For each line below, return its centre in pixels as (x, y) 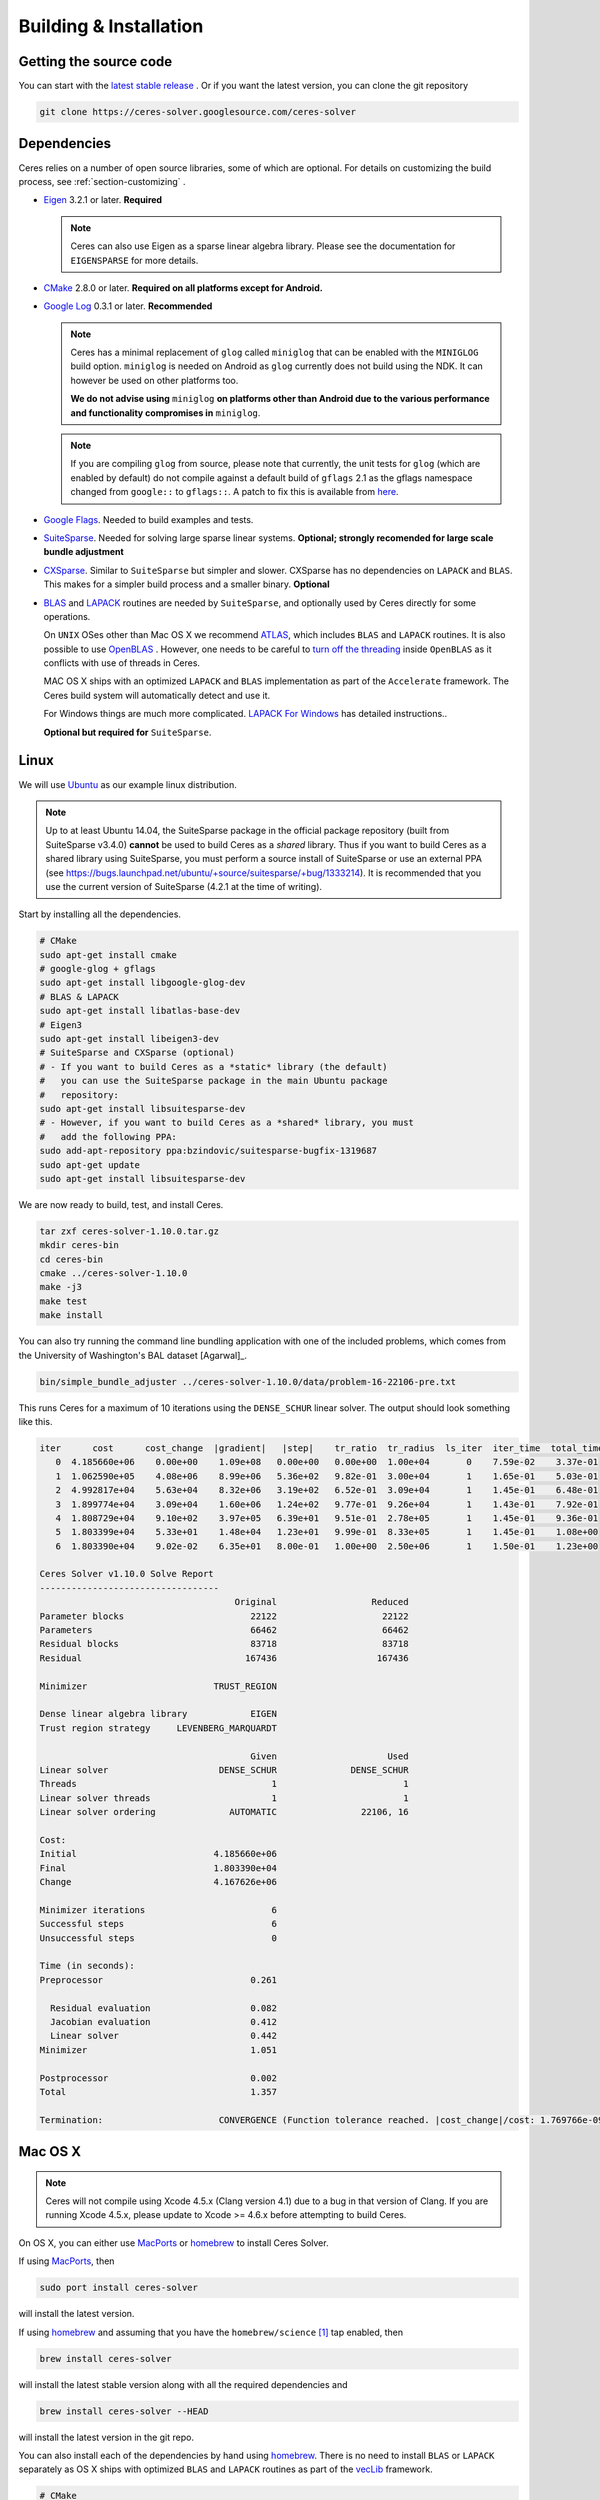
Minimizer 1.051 (158, 2049)
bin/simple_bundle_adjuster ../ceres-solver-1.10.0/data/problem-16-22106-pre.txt (248, 1381)
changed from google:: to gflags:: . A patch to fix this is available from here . (234, 492)
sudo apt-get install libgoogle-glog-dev (142, 983)
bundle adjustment (83, 552)
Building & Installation (111, 26)
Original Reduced (321, 1602)
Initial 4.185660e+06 (158, 1854)
